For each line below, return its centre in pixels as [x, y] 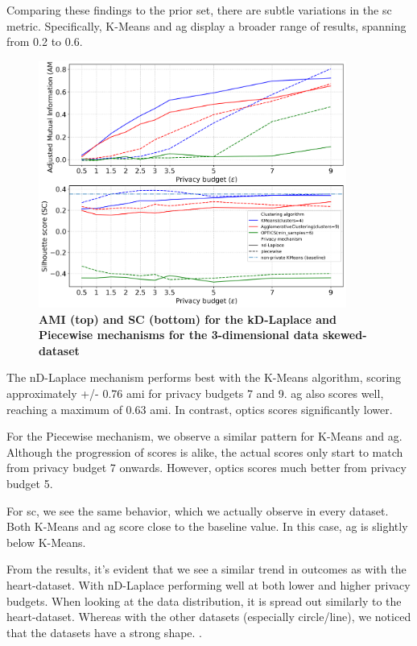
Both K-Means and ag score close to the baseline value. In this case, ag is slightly [207, 526]
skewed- [345, 335]
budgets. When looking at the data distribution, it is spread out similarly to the [204, 600]
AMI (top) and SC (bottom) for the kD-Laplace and [188, 319]
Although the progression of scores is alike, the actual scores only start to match [205, 451]
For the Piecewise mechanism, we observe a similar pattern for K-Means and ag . [204, 436]
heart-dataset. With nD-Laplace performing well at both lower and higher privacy [208, 584]
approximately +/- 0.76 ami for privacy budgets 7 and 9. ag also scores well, [195, 393]
